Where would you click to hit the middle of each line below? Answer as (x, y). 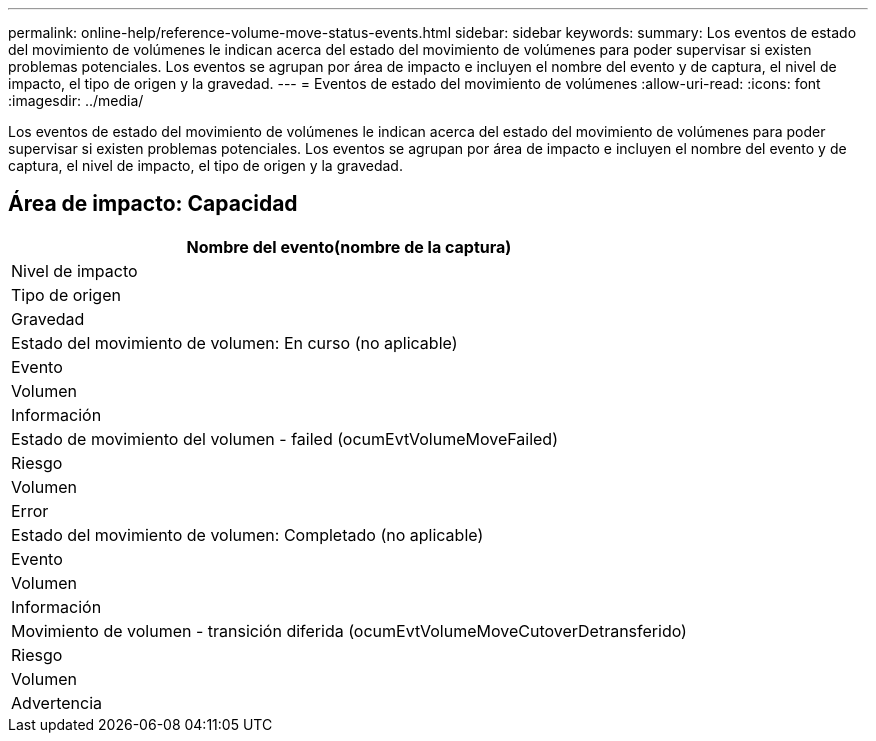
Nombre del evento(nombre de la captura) (349, 246)
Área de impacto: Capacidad (153, 204)
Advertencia (57, 702)
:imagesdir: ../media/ (76, 100)
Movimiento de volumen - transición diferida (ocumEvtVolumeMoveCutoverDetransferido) (349, 630)
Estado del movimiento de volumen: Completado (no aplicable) (247, 534)
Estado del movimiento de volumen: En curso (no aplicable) (234, 342)
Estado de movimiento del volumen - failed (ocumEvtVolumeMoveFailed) (284, 438)
